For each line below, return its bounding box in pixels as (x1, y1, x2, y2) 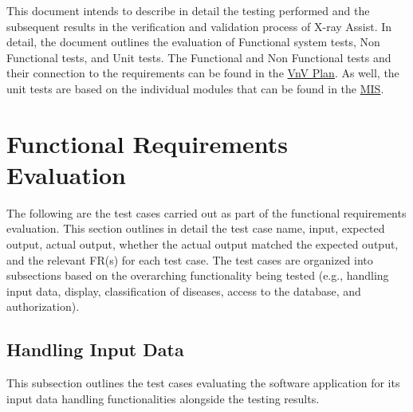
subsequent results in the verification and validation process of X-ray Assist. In (6, 18, 392, 34)
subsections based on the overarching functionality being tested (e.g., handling (6, 267, 389, 284)
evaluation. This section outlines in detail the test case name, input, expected (6, 220, 385, 237)
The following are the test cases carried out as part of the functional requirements (6, 204, 407, 221)
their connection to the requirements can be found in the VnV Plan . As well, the (6, 65, 399, 81)
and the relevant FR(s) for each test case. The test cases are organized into (6, 251, 373, 268)
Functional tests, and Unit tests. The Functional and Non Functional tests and (6, 49, 391, 65)
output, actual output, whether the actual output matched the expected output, (6, 236, 399, 253)
